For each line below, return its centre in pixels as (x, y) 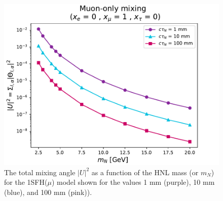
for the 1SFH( (26, 182)
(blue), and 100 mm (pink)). (48, 192)
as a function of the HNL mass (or (145, 172)
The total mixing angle (40, 172)
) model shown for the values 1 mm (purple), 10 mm (133, 182)
